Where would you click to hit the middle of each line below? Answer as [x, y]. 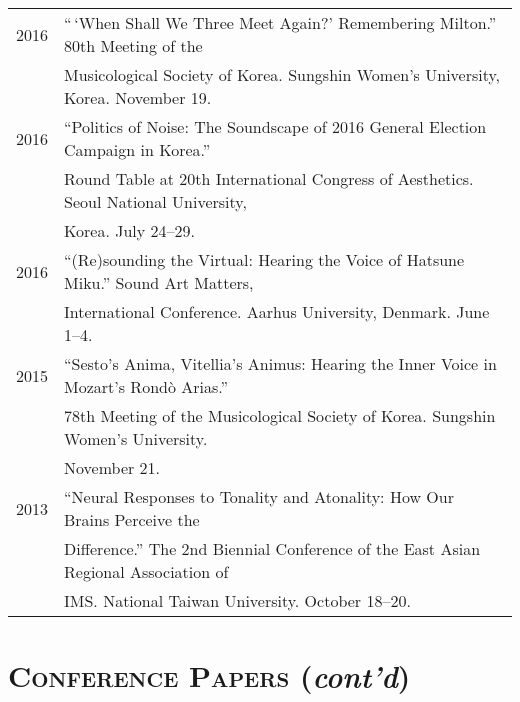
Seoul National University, [155, 201]
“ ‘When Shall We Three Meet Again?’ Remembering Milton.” [280, 22]
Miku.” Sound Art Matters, [159, 282]
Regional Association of [146, 571]
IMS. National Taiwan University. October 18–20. [237, 600]
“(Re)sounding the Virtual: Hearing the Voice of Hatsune [264, 259]
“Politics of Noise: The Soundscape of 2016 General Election [275, 126]
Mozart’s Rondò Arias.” [146, 386]
